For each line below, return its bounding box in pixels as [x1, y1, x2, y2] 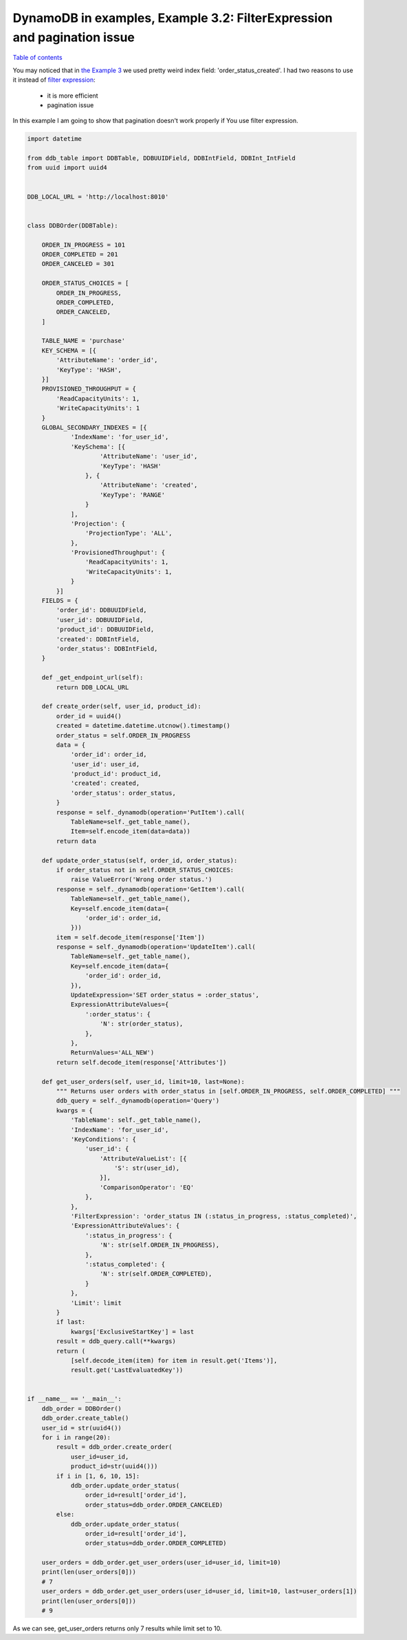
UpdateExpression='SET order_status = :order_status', [70, 991, 260, 999]
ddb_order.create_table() [41, 1415, 129, 1422]
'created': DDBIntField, [56, 635, 140, 643]
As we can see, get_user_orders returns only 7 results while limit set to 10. [12, 1624, 222, 1632]
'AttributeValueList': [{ [100, 1155, 187, 1162]
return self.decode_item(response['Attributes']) [56, 1059, 227, 1066]
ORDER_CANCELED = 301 [41, 260, 115, 268]
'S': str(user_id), [113, 1164, 180, 1172]
